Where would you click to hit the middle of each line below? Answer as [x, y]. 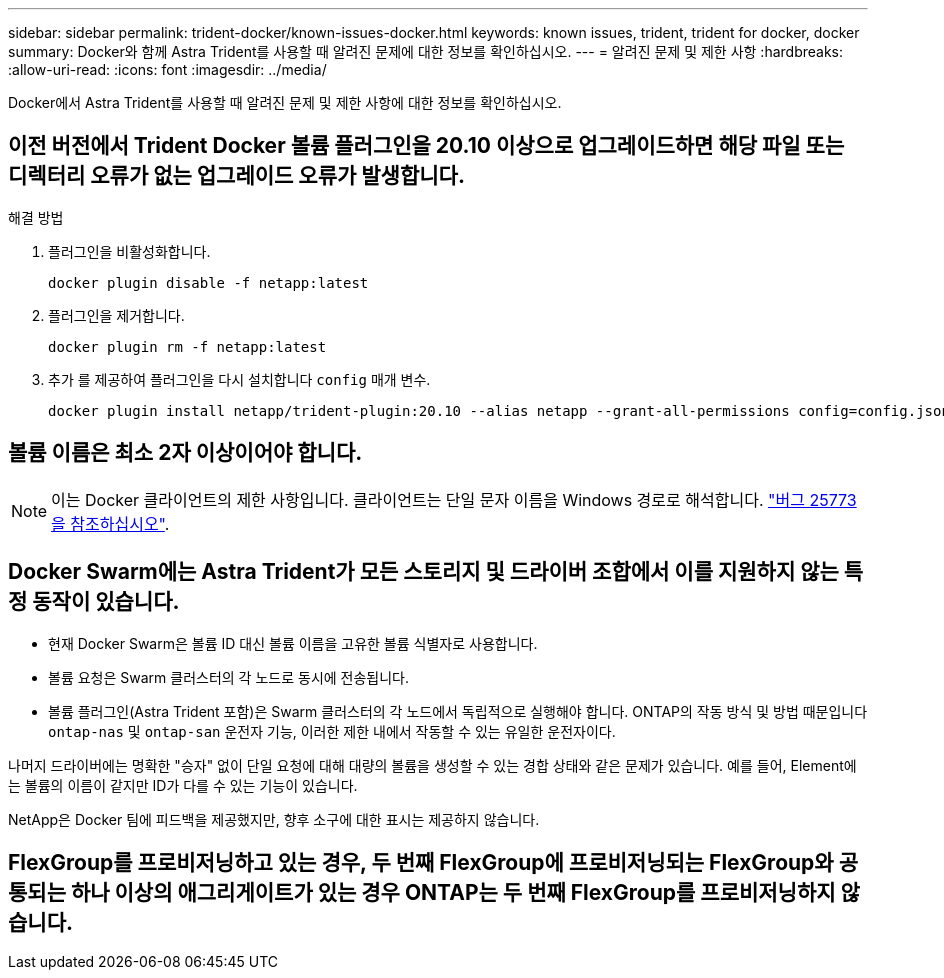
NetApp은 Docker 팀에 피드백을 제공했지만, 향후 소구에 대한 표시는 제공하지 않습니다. [274, 819]
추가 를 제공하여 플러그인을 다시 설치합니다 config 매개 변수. [239, 379]
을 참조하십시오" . [110, 523]
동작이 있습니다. [106, 602]
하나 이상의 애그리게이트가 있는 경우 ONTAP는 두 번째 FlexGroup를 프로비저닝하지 [453, 892]
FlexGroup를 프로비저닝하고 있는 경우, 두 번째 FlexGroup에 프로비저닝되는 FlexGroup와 [421, 862]
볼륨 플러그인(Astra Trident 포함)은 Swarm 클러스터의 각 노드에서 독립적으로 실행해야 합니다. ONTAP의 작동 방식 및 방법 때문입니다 [458, 711]
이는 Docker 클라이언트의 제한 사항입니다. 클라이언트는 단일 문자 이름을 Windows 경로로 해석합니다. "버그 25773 [454, 499]
